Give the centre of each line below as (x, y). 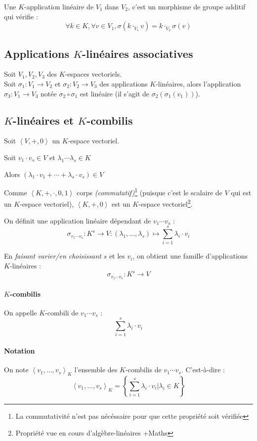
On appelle (21, 312)
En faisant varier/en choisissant (53, 256)
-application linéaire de (59, 6)
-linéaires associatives (137, 53)
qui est (241, 192)
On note (16, 370)
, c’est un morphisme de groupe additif (187, 6)
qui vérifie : (21, 16)
